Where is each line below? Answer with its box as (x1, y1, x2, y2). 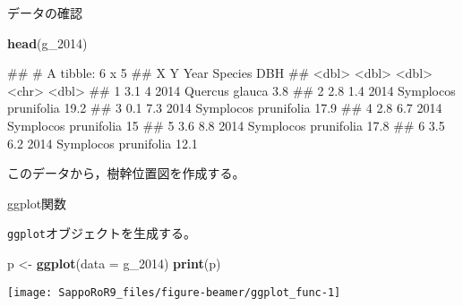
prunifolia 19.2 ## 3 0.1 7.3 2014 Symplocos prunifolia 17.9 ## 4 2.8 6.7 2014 (7, 98, 442, 117)
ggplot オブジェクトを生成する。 (7, 224, 196, 242)
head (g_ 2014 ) (7, 33, 88, 52)
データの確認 (7, 4, 82, 21)
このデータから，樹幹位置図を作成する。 (7, 164, 245, 183)
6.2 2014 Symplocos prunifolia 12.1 (7, 133, 198, 152)
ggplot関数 (7, 193, 67, 212)
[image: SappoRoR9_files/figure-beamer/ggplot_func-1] (7, 285, 341, 299)
